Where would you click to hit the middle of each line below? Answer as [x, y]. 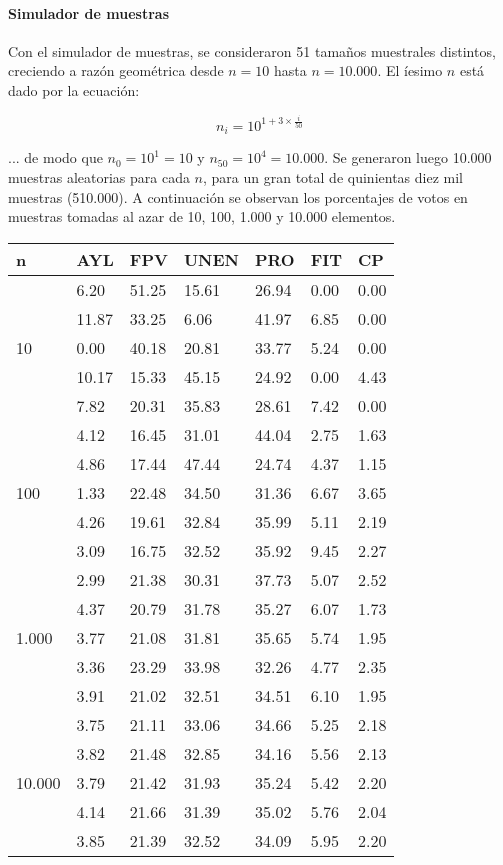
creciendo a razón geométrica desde [116, 70]
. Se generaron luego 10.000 [408, 157]
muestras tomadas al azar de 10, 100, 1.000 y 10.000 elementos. [202, 216]
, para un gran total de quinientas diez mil [333, 176]
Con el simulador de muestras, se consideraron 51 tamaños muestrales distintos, [252, 50]
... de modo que [55, 157]
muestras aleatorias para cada [99, 176]
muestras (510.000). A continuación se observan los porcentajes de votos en [238, 196]
